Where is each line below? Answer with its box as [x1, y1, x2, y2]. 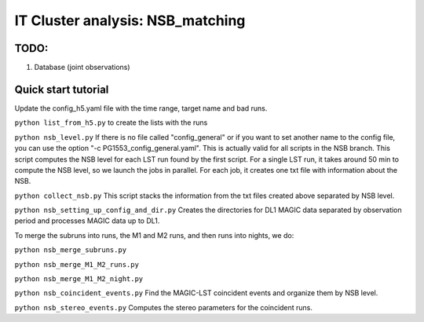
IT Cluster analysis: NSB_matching [14, 12, 246, 29]
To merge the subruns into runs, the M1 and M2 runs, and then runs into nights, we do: [14, 230, 294, 240]
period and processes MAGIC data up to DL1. [14, 216, 160, 225]
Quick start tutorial [14, 82, 109, 96]
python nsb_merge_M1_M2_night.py [14, 275, 144, 284]
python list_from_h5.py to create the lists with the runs [14, 118, 208, 127]
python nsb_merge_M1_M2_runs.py [14, 260, 139, 269]
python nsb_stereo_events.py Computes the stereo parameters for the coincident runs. [14, 302, 313, 312]
